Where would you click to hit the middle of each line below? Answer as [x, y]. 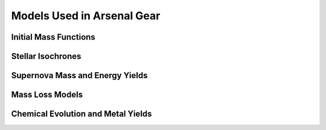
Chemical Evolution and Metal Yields [81, 114]
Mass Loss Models [47, 95]
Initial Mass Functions [53, 37]
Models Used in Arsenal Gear [86, 16]
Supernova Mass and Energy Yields [79, 76]
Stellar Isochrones [46, 56]
